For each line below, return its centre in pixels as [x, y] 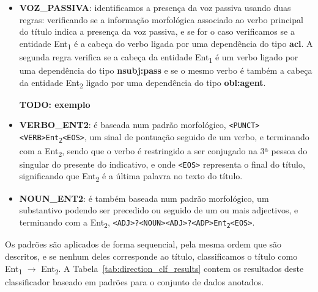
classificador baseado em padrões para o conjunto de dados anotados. [135, 281]
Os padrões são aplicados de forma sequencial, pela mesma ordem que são [143, 244]
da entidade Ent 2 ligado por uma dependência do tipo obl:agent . [142, 83]
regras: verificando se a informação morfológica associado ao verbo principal [161, 19]
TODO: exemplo [55, 104]
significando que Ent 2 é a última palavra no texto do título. [131, 177]
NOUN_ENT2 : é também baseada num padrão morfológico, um [144, 198]
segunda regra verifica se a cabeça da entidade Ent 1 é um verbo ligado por [159, 57]
